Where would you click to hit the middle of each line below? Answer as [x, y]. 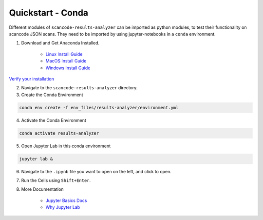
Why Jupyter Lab [63, 207]
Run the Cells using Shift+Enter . [56, 180]
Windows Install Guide [68, 68]
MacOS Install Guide [66, 61]
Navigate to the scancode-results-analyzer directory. [79, 88]
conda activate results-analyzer [59, 133]
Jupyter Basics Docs [66, 200]
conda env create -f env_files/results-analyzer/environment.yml [99, 108]
